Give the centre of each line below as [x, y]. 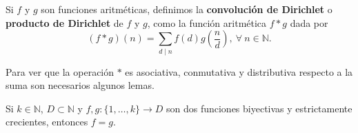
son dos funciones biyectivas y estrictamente [259, 108]
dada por [309, 22]
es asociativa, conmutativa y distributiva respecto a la [239, 71]
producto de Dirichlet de [64, 22]
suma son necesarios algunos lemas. [80, 85]
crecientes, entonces [47, 122]
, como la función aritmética [207, 22]
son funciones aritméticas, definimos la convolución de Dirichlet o [187, 9]
